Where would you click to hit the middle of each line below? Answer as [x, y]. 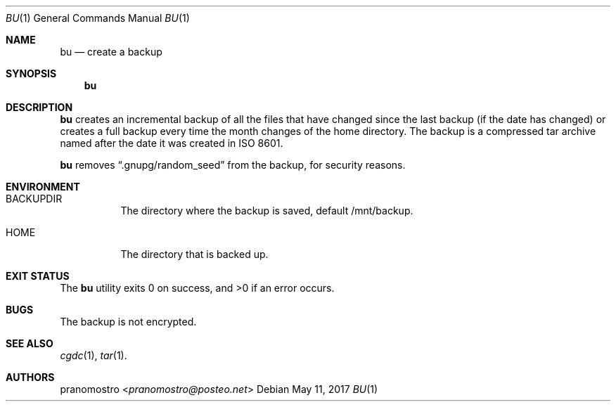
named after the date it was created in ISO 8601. [172, 143]
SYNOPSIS [31, 73]
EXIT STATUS [38, 276]
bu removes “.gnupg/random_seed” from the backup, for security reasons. [233, 165]
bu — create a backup [111, 52]
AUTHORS [30, 377]
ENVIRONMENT [43, 187]
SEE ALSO [30, 343]
